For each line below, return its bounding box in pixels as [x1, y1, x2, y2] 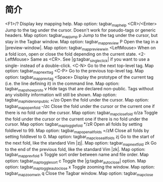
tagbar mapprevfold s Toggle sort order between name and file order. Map [5, 151, 149, 158]
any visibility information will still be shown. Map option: [5, 92, 117, 98]
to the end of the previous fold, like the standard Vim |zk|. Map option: [5, 146, 145, 152]
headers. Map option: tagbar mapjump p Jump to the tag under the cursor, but [5, 32, 158, 39]
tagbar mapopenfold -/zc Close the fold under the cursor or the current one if [5, 103, 155, 110]
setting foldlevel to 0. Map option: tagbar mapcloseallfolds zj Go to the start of [5, 134, 155, 141]
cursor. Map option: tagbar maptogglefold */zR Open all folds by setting [5, 121, 143, 128]
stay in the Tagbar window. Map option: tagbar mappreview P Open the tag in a [5, 38, 159, 46]
